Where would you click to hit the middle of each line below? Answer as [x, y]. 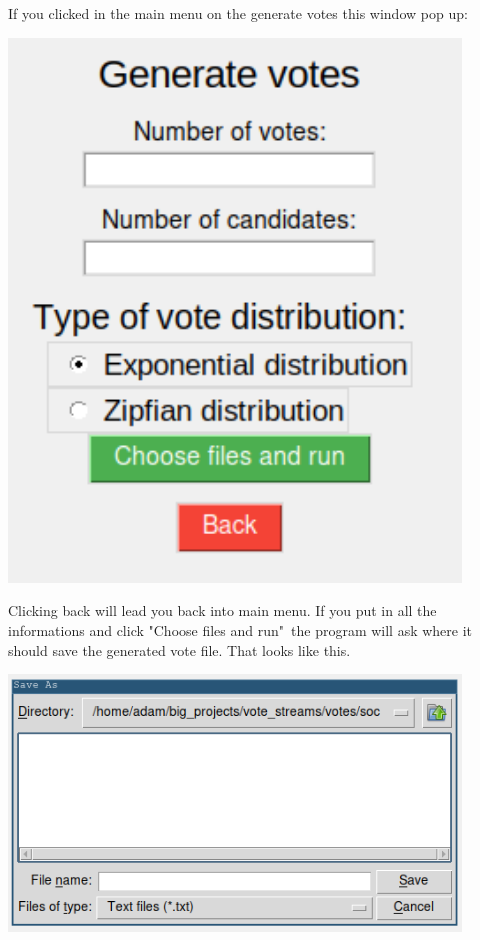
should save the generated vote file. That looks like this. [179, 649]
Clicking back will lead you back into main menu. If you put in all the [222, 610]
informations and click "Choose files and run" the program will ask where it [240, 630]
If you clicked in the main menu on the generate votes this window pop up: [238, 13]
